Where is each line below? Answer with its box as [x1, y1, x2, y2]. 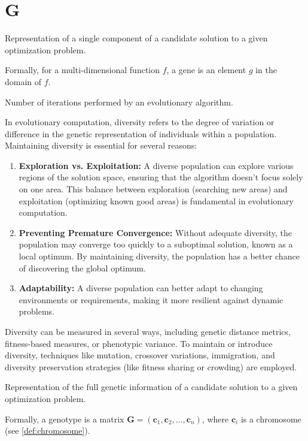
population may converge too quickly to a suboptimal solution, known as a [19, 238, 293, 250]
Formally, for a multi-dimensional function [5, 64, 160, 76]
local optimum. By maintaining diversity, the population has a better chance [19, 250, 300, 262]
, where [202, 412, 229, 425]
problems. [19, 305, 55, 318]
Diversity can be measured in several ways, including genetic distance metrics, [5, 325, 291, 337]
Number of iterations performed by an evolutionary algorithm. [5, 95, 233, 108]
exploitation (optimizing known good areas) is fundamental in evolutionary [19, 194, 294, 207]
